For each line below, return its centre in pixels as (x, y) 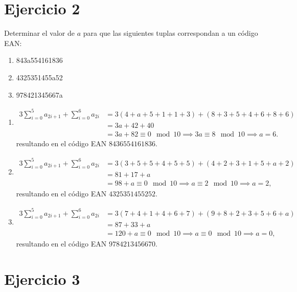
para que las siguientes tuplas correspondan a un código (170, 33)
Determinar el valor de (39, 33)
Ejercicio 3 (42, 279)
